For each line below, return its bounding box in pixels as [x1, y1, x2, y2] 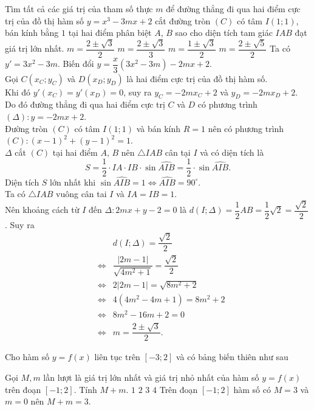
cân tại [165, 145, 191, 158]
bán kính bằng [5, 26, 59, 39]
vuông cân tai [56, 187, 107, 200]
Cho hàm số [5, 350, 50, 363]
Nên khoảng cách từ [5, 203, 80, 216]
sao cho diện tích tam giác [175, 26, 273, 39]
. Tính [73, 383, 97, 395]
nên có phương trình [208, 122, 284, 134]
